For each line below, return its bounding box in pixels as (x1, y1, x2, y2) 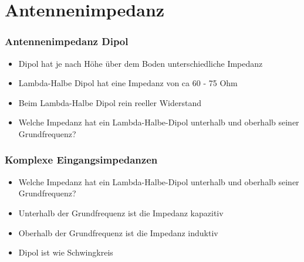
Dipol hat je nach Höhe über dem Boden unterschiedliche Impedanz (18, 57, 263, 69)
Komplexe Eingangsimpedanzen (5, 152, 158, 167)
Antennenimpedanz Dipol (5, 34, 129, 49)
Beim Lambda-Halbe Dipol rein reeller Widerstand (18, 96, 201, 108)
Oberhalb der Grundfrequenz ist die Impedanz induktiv (18, 226, 218, 239)
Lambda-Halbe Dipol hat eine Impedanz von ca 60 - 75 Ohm (18, 77, 238, 89)
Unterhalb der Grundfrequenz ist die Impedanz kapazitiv (18, 206, 224, 219)
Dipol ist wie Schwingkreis (18, 246, 113, 258)
